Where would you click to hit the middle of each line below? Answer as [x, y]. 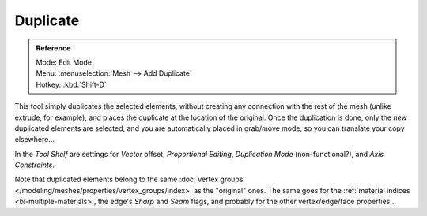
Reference [53, 48]
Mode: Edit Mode [64, 62]
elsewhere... [35, 140]
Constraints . [35, 165]
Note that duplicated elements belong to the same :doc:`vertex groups [129, 179]
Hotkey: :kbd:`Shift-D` [71, 84]
